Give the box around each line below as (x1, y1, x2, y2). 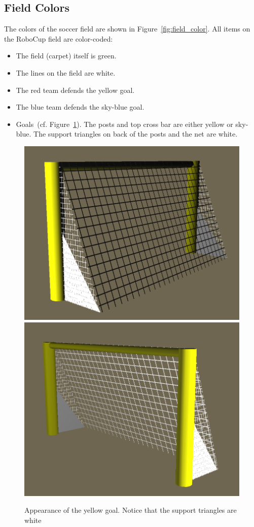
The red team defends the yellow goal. (16, 84, 135, 95)
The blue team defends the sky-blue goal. (16, 102, 144, 112)
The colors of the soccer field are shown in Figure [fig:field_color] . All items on (4, 23, 250, 34)
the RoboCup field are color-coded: (4, 33, 113, 44)
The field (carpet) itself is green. (16, 50, 117, 61)
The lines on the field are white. (16, 67, 116, 78)
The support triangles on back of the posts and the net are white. (33, 128, 238, 139)
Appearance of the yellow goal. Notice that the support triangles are (24, 505, 237, 515)
